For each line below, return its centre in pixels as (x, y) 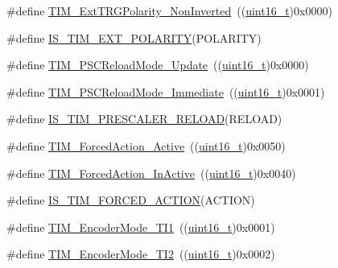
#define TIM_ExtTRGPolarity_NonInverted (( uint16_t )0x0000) (169, 10)
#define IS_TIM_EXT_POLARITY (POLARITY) (134, 37)
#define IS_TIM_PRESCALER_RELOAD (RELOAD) (144, 119)
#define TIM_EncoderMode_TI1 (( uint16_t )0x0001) (141, 227)
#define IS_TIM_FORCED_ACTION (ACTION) (131, 200)
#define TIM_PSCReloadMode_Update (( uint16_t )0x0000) (158, 65)
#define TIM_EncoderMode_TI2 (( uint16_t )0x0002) (141, 254)
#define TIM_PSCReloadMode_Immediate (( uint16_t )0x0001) (166, 91)
